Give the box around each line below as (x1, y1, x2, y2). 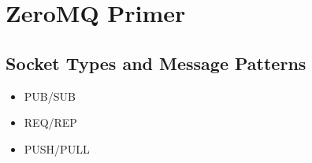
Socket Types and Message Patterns (6, 50, 306, 75)
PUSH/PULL (24, 140, 90, 157)
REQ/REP (24, 114, 77, 131)
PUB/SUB (24, 87, 76, 104)
